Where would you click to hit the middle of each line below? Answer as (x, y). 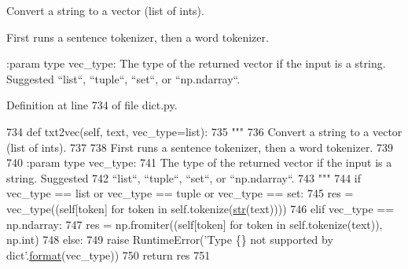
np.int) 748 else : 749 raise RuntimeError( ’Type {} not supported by (170, 240)
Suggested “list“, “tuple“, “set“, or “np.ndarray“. (123, 78)
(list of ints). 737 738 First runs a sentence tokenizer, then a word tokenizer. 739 (200, 147)
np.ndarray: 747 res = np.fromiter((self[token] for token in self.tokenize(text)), (195, 224)
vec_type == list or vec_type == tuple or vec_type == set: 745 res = (180, 193)
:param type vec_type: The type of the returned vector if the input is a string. (196, 63)
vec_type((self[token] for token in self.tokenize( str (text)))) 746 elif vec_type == (200, 208)
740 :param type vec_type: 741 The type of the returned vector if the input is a (199, 162)
